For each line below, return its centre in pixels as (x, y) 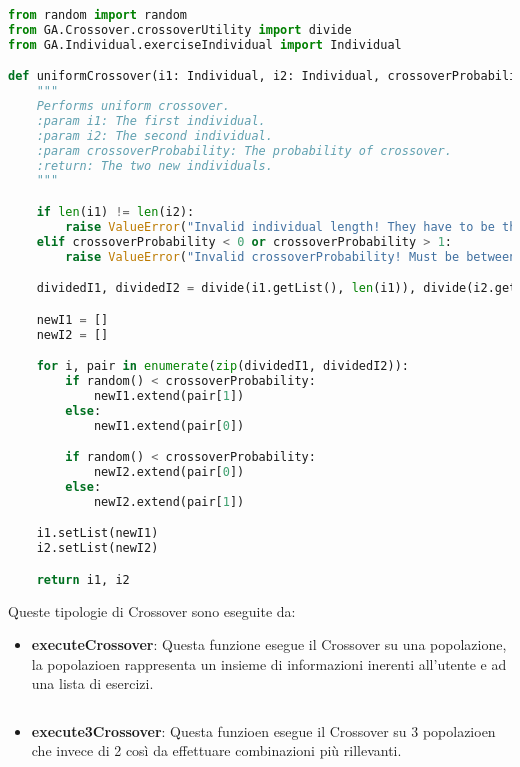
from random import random (97, 15)
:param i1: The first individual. (151, 120)
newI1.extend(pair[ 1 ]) (169, 395)
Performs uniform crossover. (133, 106)
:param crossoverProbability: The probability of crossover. (244, 150)
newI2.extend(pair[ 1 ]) (169, 501)
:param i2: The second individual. (154, 135)
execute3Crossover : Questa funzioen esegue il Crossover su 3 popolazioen (263, 730)
